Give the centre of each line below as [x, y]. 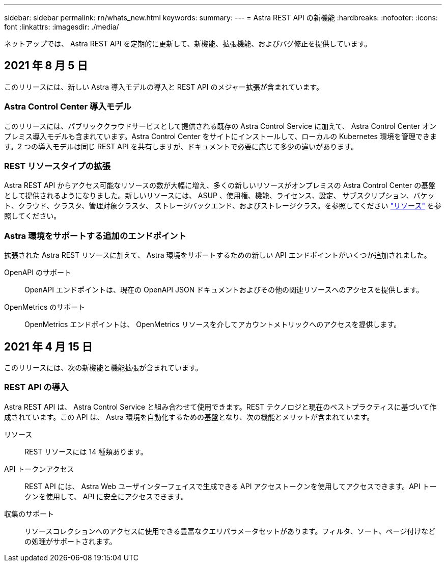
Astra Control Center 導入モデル [68, 107]
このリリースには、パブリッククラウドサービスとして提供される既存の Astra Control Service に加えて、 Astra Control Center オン [220, 126]
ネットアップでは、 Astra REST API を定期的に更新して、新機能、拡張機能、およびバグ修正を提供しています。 [188, 44]
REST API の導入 [36, 387]
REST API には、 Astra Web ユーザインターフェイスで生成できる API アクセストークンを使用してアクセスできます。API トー [231, 486]
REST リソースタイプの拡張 [57, 166]
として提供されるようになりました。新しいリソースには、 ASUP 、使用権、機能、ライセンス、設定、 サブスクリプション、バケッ [219, 196]
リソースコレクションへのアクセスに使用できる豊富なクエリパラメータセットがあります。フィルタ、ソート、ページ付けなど [230, 531]
